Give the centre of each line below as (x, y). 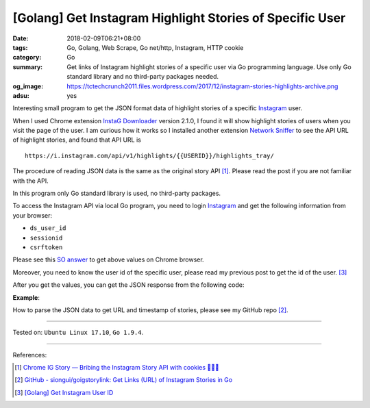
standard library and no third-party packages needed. (143, 77)
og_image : (28, 86)
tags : (20, 47)
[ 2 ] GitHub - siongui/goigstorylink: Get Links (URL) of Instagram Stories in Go (124, 380)
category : (27, 58)
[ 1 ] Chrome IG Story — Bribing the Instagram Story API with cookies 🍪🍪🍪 (117, 368)
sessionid (46, 238)
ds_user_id (48, 228)
